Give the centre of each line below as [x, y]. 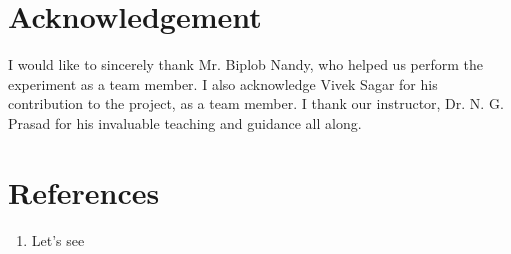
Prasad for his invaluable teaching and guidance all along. [185, 122]
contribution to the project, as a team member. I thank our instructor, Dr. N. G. [256, 103]
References [84, 191]
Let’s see [58, 239]
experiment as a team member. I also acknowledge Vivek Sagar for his [223, 83]
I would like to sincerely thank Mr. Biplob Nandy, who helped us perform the [245, 64]
